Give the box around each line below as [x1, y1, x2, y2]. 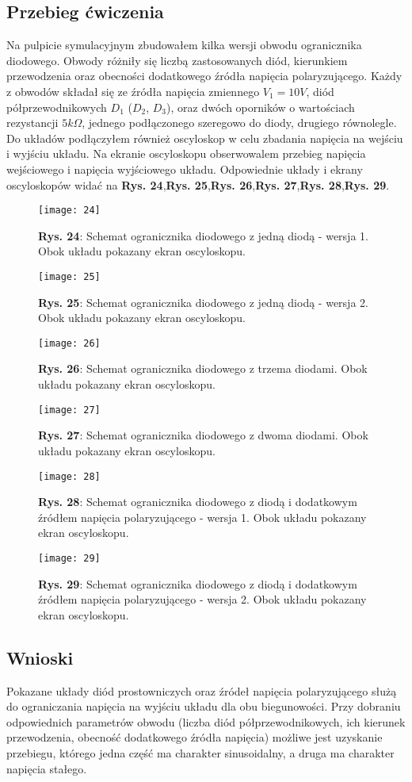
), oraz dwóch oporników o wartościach [166, 98, 355, 115]
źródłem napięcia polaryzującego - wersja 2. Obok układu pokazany [38, 591, 367, 608]
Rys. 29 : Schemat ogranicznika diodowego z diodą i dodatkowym [38, 575, 357, 592]
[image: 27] [38, 404, 101, 416]
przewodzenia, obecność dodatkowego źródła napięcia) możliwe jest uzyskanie [6, 729, 383, 746]
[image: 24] [38, 205, 101, 217]
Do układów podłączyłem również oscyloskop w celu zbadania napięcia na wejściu [6, 129, 403, 146]
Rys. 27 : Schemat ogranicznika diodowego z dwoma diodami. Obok [38, 427, 368, 443]
